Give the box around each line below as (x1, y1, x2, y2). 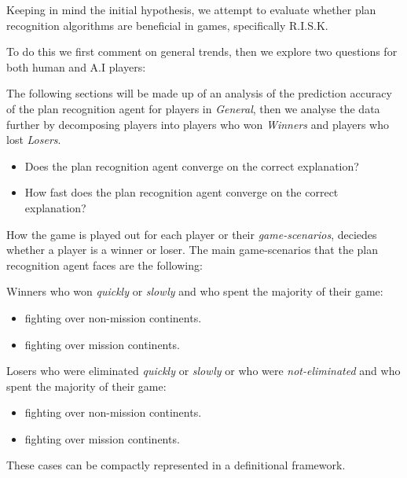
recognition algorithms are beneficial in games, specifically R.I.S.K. (6, 17, 328, 33)
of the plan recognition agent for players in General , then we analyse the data (6, 100, 380, 116)
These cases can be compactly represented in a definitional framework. (6, 457, 346, 473)
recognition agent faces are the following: (6, 256, 203, 273)
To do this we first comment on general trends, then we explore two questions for (6, 43, 398, 60)
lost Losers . (6, 131, 61, 148)
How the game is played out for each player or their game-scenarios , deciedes (6, 226, 377, 242)
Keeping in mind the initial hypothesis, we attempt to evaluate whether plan (6, 2, 376, 17)
